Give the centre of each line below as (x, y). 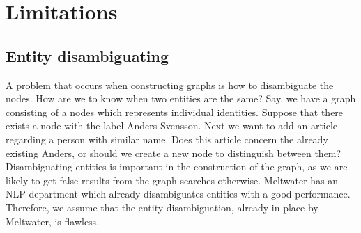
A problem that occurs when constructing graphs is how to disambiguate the (170, 85)
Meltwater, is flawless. (53, 221)
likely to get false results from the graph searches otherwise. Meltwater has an (172, 180)
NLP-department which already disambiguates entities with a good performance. (178, 194)
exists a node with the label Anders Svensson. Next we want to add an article (172, 126)
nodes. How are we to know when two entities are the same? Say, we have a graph (181, 98)
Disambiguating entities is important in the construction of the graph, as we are (177, 167)
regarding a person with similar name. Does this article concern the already (167, 139)
